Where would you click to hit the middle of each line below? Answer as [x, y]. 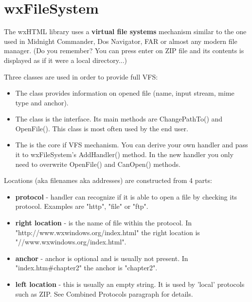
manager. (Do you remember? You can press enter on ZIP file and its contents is [124, 50]
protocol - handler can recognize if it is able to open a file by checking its [126, 196]
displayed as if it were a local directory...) [66, 60]
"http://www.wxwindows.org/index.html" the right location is [108, 232]
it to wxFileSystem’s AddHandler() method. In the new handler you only [124, 154]
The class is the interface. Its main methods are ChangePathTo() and [119, 119]
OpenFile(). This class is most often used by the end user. [102, 128]
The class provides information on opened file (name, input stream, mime [125, 93]
